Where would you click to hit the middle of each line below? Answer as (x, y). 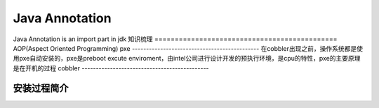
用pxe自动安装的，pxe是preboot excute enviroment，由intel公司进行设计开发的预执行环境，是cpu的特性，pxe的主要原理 (187, 59)
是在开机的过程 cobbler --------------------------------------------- (111, 68)
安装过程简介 (41, 88)
